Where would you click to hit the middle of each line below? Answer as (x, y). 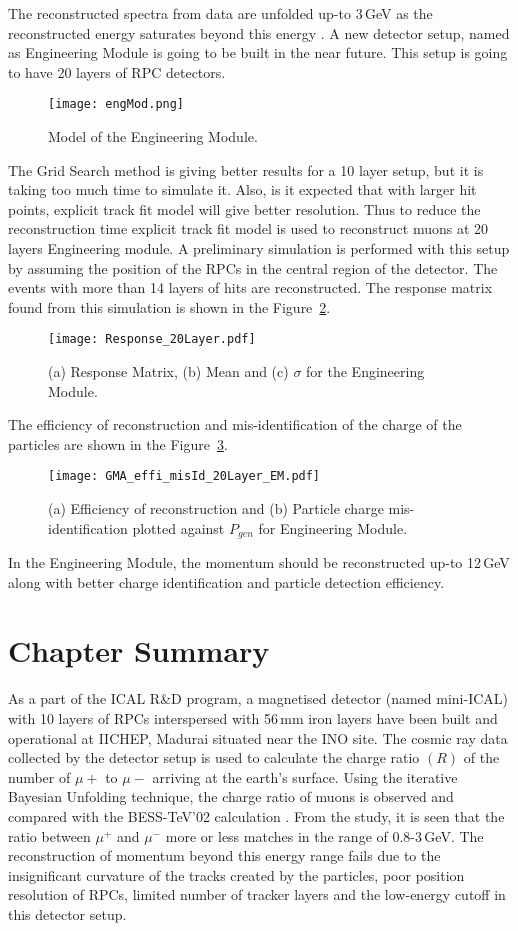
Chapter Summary (139, 650)
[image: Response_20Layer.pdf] (152, 339)
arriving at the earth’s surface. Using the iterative (305, 776)
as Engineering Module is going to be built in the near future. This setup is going (258, 52)
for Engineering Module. (333, 527)
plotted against (178, 527)
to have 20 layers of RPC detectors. (117, 71)
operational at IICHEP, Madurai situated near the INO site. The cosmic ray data (258, 737)
